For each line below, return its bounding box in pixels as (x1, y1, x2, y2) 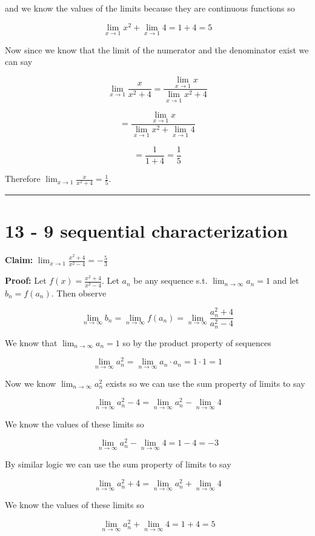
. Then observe (51, 286, 107, 299)
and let (273, 274, 299, 287)
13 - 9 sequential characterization (5, 218, 288, 243)
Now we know (5, 377, 56, 389)
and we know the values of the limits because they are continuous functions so (5, 2, 295, 14)
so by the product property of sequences (122, 336, 271, 349)
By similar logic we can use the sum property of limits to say (5, 458, 231, 471)
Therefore (5, 172, 41, 185)
